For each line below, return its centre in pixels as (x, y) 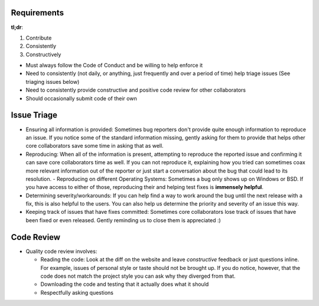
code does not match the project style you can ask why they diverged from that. (138, 276)
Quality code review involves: (61, 251)
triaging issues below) (53, 82)
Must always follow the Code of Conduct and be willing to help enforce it (114, 66)
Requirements (38, 13)
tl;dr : (17, 27)
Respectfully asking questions (77, 292)
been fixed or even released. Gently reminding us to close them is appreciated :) (123, 220)
